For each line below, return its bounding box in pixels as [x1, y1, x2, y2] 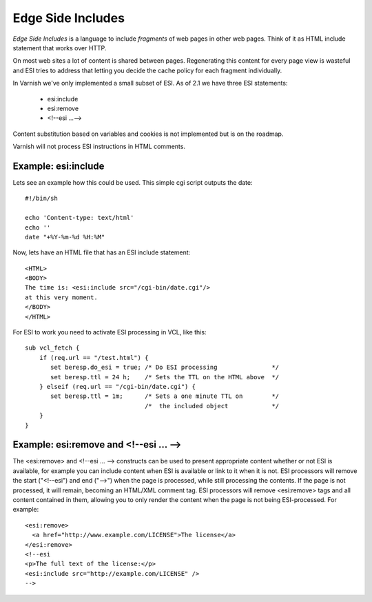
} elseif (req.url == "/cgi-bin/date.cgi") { [39, 383, 196, 390]
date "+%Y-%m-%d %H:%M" [25, 233, 105, 241]
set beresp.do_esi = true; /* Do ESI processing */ [50, 363, 280, 372]
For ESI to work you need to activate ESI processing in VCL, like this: [12, 328, 207, 337]
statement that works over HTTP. [12, 43, 107, 52]
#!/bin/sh [25, 194, 58, 203]
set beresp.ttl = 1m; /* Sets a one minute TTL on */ [50, 392, 280, 400]
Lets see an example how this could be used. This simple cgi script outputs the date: [12, 178, 253, 186]
